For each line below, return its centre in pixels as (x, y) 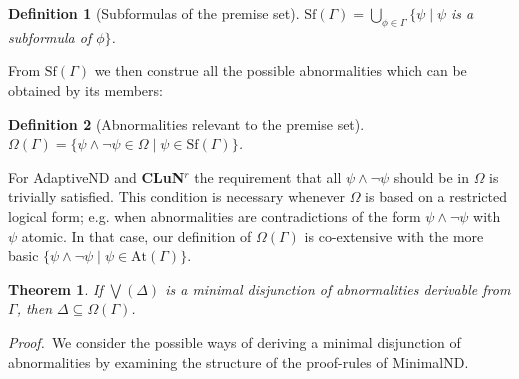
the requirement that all (268, 176)
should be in (431, 176)
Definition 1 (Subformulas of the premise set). (154, 13)
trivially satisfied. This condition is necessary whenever (176, 196)
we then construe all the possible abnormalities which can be (280, 70)
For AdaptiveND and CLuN (96, 176)
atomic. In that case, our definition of (136, 235)
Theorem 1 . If (55, 288)
